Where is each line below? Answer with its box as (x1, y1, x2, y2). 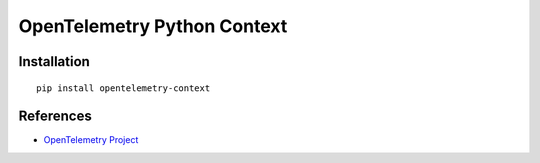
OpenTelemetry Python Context (18, 15, 288, 37)
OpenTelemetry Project (43, 134, 139, 146)
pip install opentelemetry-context (36, 82, 211, 94)
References (18, 108, 92, 125)
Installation (18, 53, 90, 70)
